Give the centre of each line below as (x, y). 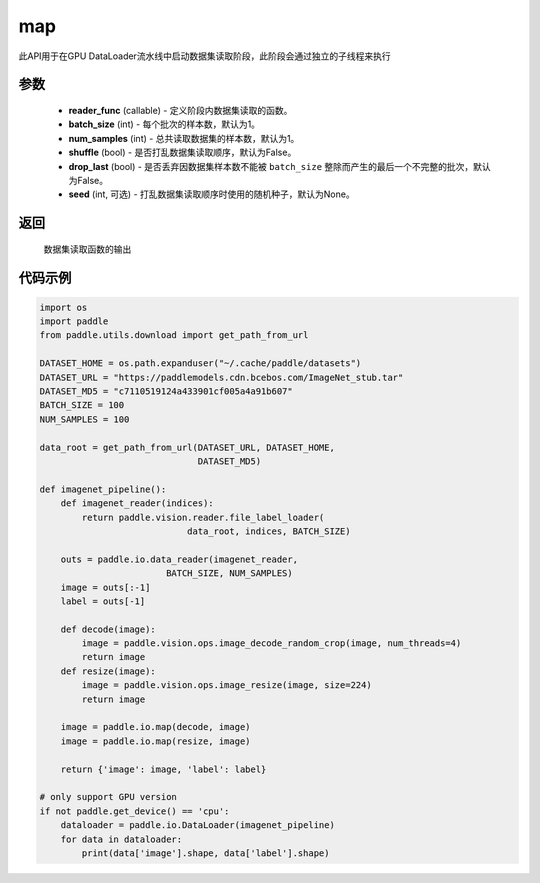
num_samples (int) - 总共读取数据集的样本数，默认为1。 (184, 138)
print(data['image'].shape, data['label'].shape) (205, 853)
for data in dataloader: (121, 839)
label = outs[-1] (103, 601)
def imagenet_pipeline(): (103, 489)
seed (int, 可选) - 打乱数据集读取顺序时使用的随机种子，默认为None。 (211, 194)
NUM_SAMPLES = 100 (84, 419)
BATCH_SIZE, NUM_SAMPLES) (229, 573)
